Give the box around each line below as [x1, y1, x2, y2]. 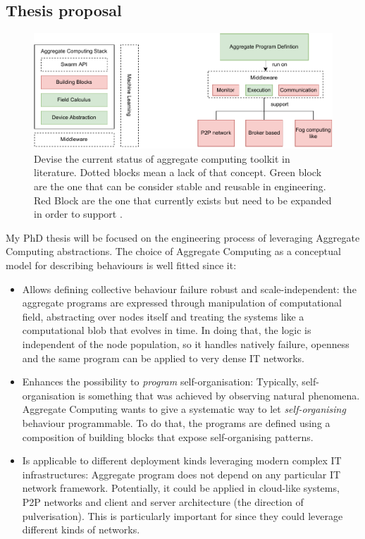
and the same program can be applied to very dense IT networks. [22, 350, 304, 365]
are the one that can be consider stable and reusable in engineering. [34, 179, 326, 194]
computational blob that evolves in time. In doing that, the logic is [22, 323, 311, 337]
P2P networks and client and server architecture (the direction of [22, 494, 304, 509]
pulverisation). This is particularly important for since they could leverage [22, 508, 343, 523]
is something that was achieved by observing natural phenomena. [78, 388, 360, 402]
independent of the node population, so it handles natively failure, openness [22, 336, 349, 351]
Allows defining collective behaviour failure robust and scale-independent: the [22, 281, 357, 296]
